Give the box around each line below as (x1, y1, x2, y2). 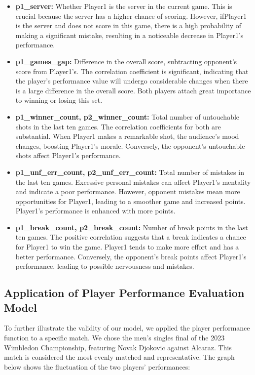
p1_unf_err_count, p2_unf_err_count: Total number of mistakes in (15, 167, 244, 177)
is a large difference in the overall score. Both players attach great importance (15, 85, 251, 95)
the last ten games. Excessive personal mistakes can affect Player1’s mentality (15, 176, 251, 187)
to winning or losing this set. (15, 95, 103, 105)
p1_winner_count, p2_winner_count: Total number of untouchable (15, 111, 240, 122)
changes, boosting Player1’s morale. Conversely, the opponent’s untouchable (15, 140, 245, 151)
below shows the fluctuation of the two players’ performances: (4, 361, 190, 372)
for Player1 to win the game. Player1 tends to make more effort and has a (15, 242, 239, 252)
